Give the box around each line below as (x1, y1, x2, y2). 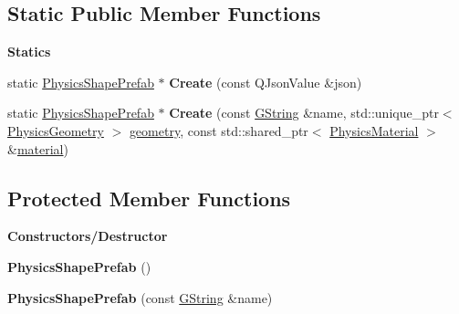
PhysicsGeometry (7, 120, 104, 140)
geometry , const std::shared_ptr (129, 120, 308, 140)
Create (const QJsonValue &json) (169, 72, 362, 91)
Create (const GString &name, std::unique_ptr (169, 103, 439, 122)
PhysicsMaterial (329, 120, 419, 140)
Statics (7, 42, 51, 61)
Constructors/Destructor (7, 226, 168, 246)
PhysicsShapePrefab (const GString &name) (7, 288, 273, 307)
